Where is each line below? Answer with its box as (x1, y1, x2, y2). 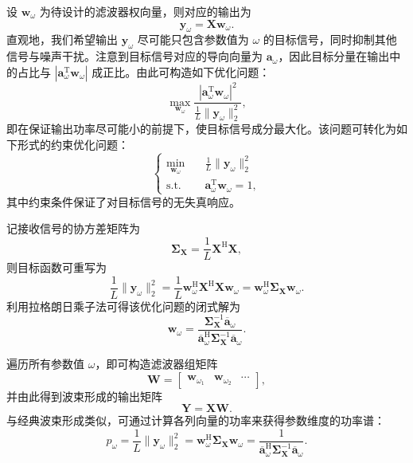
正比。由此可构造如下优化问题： (103, 63, 271, 80)
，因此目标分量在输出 (278, 48, 390, 65)
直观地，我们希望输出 (6, 31, 118, 48)
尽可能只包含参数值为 (137, 31, 249, 48)
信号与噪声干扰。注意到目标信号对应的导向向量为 (6, 48, 263, 65)
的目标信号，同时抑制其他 (263, 31, 397, 48)
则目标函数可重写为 (6, 259, 107, 276)
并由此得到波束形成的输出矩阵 (6, 387, 162, 404)
